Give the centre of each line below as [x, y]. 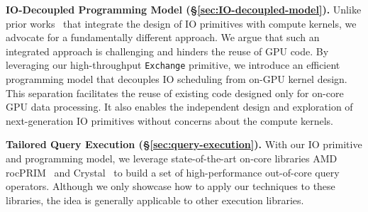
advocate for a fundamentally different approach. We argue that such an [163, 37]
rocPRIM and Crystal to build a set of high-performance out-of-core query [173, 172]
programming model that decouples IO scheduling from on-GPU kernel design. [177, 79]
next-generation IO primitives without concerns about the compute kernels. [169, 120]
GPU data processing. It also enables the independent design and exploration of [179, 107]
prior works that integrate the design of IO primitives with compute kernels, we [181, 23]
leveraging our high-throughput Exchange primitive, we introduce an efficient [173, 65]
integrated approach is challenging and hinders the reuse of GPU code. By [167, 51]
